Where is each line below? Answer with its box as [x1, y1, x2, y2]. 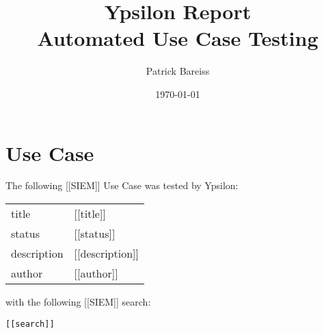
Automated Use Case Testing [37, 24, 319, 52]
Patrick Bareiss [146, 64, 210, 78]
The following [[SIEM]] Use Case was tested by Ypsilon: [5, 178, 239, 193]
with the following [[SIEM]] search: [5, 295, 151, 309]
